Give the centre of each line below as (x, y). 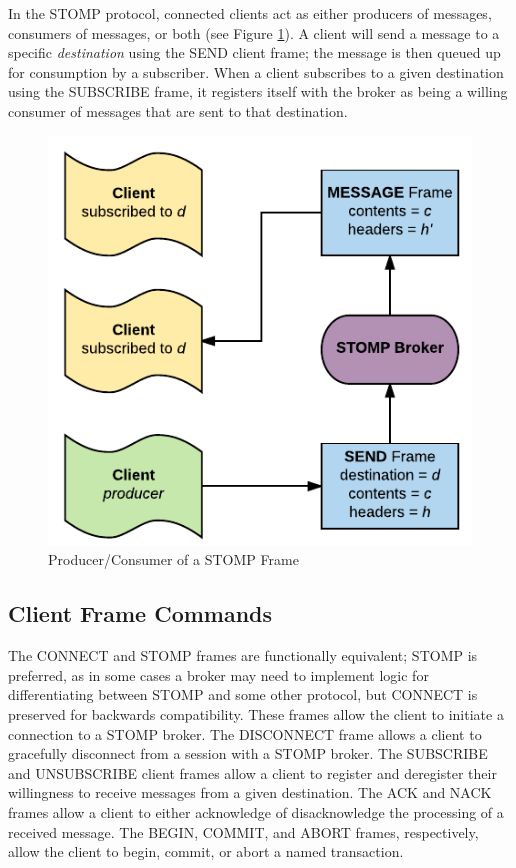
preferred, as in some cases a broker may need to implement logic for (218, 674)
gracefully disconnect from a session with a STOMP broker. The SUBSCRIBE (248, 753)
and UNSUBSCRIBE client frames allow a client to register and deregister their (252, 772)
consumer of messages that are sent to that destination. (178, 110)
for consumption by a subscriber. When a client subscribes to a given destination (256, 71)
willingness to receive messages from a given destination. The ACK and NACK (250, 792)
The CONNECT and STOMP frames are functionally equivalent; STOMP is (243, 655)
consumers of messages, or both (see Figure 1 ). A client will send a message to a (254, 32)
